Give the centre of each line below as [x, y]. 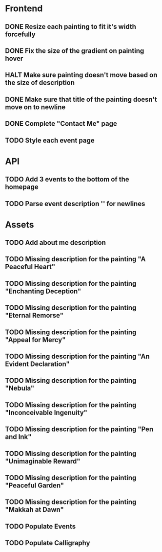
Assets [20, 224]
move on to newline [35, 107]
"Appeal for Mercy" [35, 340]
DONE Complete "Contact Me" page [61, 124]
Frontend [24, 9]
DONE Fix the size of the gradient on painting [75, 51]
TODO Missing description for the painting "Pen [79, 429]
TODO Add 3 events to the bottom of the [67, 179]
